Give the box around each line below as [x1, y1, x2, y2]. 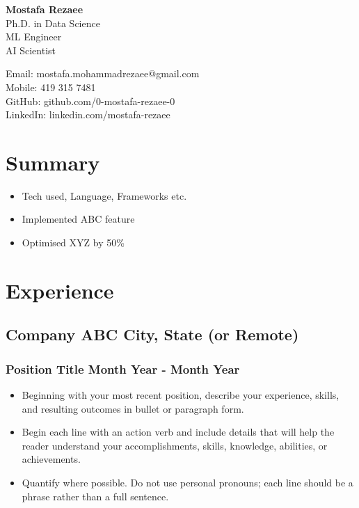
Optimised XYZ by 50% [22, 235, 125, 250]
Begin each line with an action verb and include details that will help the [22, 424, 335, 439]
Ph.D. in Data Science [6, 15, 100, 30]
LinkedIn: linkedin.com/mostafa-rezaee [6, 107, 170, 122]
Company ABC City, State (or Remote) [6, 324, 299, 345]
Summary [6, 148, 100, 176]
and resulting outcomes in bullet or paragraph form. [22, 401, 244, 415]
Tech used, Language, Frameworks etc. [22, 188, 187, 203]
